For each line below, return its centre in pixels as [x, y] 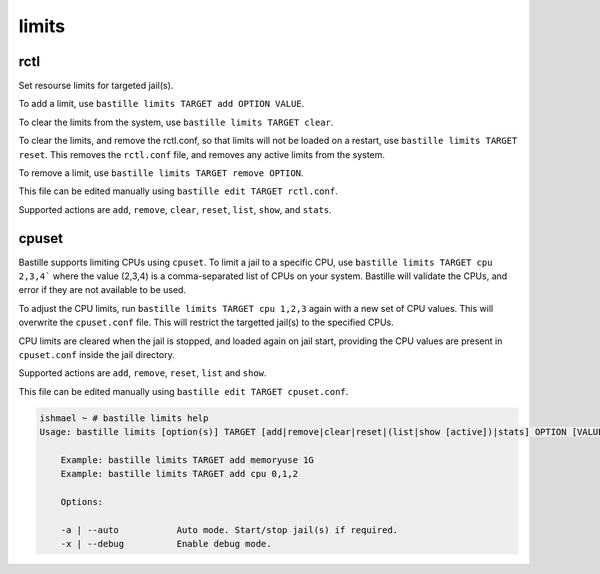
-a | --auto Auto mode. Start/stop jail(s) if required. [229, 529]
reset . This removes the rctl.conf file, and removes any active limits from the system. [201, 154]
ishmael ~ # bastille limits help [124, 418]
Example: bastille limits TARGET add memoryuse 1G [187, 459]
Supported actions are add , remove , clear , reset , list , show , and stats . [175, 209]
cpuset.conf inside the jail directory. [96, 355]
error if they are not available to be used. [102, 290]
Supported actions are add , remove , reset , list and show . [142, 373]
